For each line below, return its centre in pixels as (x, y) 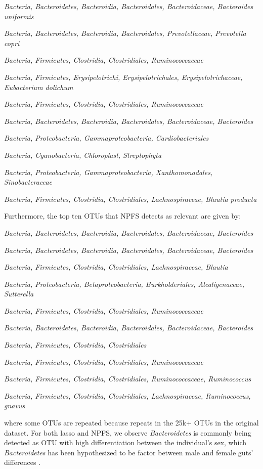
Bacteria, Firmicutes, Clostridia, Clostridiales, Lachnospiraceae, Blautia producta (130, 199)
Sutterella (19, 294)
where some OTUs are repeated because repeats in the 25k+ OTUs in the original (131, 423)
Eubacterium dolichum (39, 87)
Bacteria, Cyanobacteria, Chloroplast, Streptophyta (83, 155)
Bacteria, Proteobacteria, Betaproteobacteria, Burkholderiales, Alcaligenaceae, (124, 284)
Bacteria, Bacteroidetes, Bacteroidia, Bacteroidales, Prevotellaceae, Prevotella (125, 33)
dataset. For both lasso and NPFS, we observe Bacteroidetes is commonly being (128, 432)
